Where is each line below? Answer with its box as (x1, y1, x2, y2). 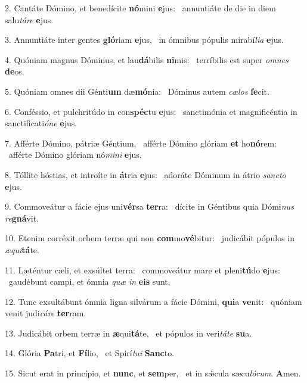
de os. (5, 65, 24, 77)
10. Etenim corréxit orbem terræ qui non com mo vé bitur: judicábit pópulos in (5, 232, 295, 244)
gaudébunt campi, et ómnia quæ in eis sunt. (8, 275, 170, 288)
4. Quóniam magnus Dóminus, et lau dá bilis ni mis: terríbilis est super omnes (5, 53, 289, 66)
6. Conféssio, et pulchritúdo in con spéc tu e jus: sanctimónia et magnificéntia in (5, 105, 297, 117)
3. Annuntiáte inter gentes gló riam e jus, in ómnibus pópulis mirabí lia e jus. (5, 33, 284, 46)
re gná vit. (5, 211, 39, 224)
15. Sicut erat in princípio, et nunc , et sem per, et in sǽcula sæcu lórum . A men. (5, 367, 301, 379)
